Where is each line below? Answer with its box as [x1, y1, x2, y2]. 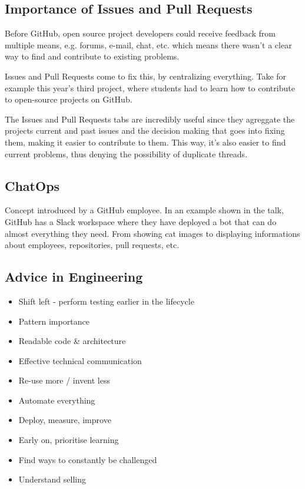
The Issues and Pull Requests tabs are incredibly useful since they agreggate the [5, 113, 295, 125]
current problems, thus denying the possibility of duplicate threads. [5, 147, 248, 160]
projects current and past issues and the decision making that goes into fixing [5, 124, 285, 137]
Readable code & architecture [18, 335, 126, 347]
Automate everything [18, 394, 95, 406]
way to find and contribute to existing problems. [5, 50, 180, 62]
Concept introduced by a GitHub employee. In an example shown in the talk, [5, 204, 284, 216]
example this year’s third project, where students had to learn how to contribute [5, 81, 295, 94]
